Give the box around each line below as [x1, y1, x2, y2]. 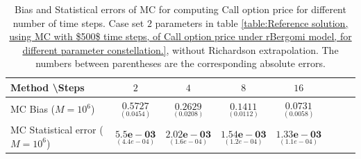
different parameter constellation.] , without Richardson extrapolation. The [22, 42, 339, 57]
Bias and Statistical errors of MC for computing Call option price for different [15, 2, 346, 16]
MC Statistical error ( [10, 122, 103, 137]
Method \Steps [10, 79, 85, 94]
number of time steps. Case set [12, 15, 144, 30]
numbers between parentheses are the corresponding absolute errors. [35, 56, 326, 71]
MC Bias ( [10, 102, 56, 116]
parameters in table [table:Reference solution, [155, 15, 349, 30]
